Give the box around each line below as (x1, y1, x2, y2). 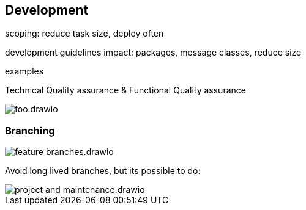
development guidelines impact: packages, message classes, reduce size (5, 47, 302, 58)
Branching (5, 124, 55, 137)
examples (5, 66, 44, 77)
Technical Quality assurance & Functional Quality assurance (5, 85, 246, 96)
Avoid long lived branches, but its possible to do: (5, 165, 201, 176)
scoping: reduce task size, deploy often (5, 28, 164, 39)
